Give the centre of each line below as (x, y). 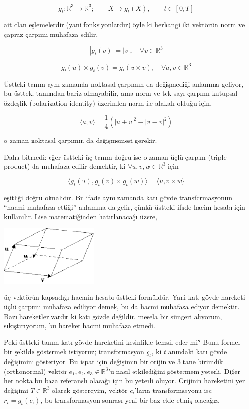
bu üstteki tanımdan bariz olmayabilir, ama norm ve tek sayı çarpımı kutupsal (121, 93)
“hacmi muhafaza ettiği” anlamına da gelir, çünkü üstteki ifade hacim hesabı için (124, 207)
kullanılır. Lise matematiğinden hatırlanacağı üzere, (81, 216)
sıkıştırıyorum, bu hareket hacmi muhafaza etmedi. (80, 326)
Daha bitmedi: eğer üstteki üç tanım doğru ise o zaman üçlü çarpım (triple (115, 156)
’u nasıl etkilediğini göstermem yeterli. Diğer (174, 371)
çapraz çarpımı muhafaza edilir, (51, 34)
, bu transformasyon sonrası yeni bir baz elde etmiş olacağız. (130, 400)
